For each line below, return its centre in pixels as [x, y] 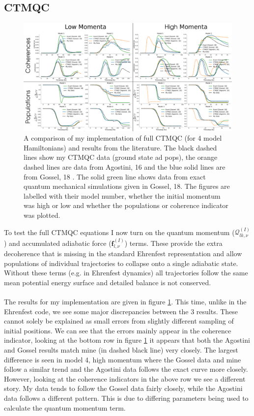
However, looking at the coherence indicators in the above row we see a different [125, 378]
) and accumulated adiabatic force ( [58, 243]
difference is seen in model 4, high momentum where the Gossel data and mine [123, 359]
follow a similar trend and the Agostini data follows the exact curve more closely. [126, 369]
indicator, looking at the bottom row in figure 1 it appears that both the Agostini [127, 340]
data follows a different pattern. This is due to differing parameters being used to [126, 398]
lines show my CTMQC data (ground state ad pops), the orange [121, 157]
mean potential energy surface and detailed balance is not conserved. [108, 282]
